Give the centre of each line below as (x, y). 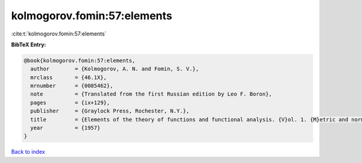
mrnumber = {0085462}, (72, 86)
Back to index (28, 152)
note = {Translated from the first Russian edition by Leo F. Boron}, (151, 94)
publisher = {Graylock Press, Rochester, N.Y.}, (110, 111)
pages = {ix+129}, (70, 103)
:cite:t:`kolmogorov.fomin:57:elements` (59, 34)
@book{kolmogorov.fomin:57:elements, (80, 60)
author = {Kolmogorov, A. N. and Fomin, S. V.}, (115, 69)
